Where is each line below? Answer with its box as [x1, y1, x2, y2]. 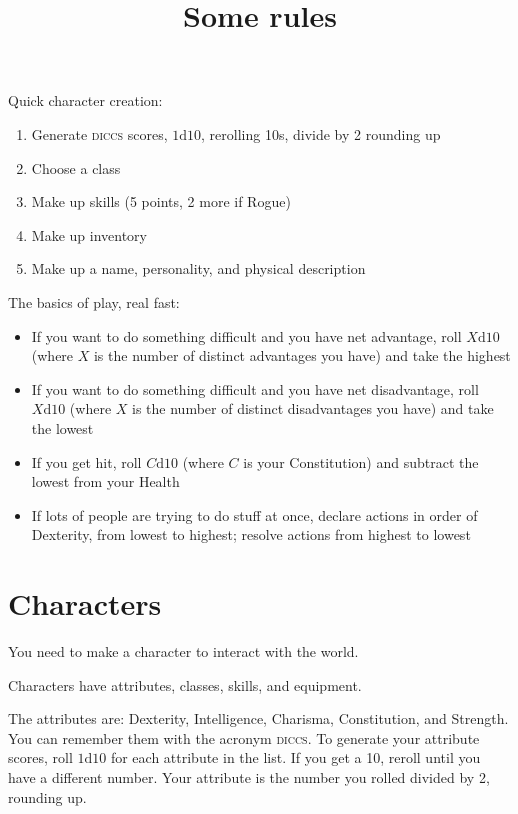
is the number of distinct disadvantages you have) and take [132, 398, 494, 419]
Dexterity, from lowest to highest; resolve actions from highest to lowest [31, 524, 471, 545]
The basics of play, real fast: [8, 291, 180, 312]
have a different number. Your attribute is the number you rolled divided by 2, [8, 766, 490, 787]
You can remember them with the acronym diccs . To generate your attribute [8, 727, 480, 748]
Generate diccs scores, [31, 123, 168, 144]
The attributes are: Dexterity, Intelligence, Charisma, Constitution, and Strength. [8, 708, 509, 729]
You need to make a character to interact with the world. [8, 641, 359, 661]
